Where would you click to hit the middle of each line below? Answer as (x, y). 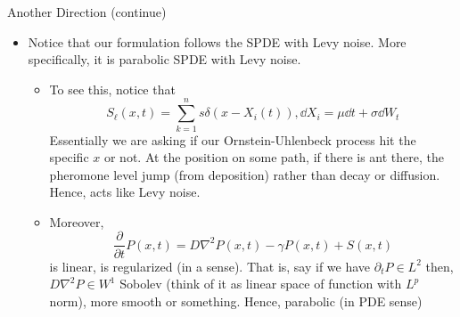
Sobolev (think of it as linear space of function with (261, 284)
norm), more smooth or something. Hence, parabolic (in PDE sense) (236, 301)
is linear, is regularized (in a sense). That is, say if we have (210, 266)
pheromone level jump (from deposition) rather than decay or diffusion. (245, 174)
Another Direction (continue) (87, 12)
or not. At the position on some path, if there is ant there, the (274, 157)
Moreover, (77, 221)
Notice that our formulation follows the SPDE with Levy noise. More (217, 41)
